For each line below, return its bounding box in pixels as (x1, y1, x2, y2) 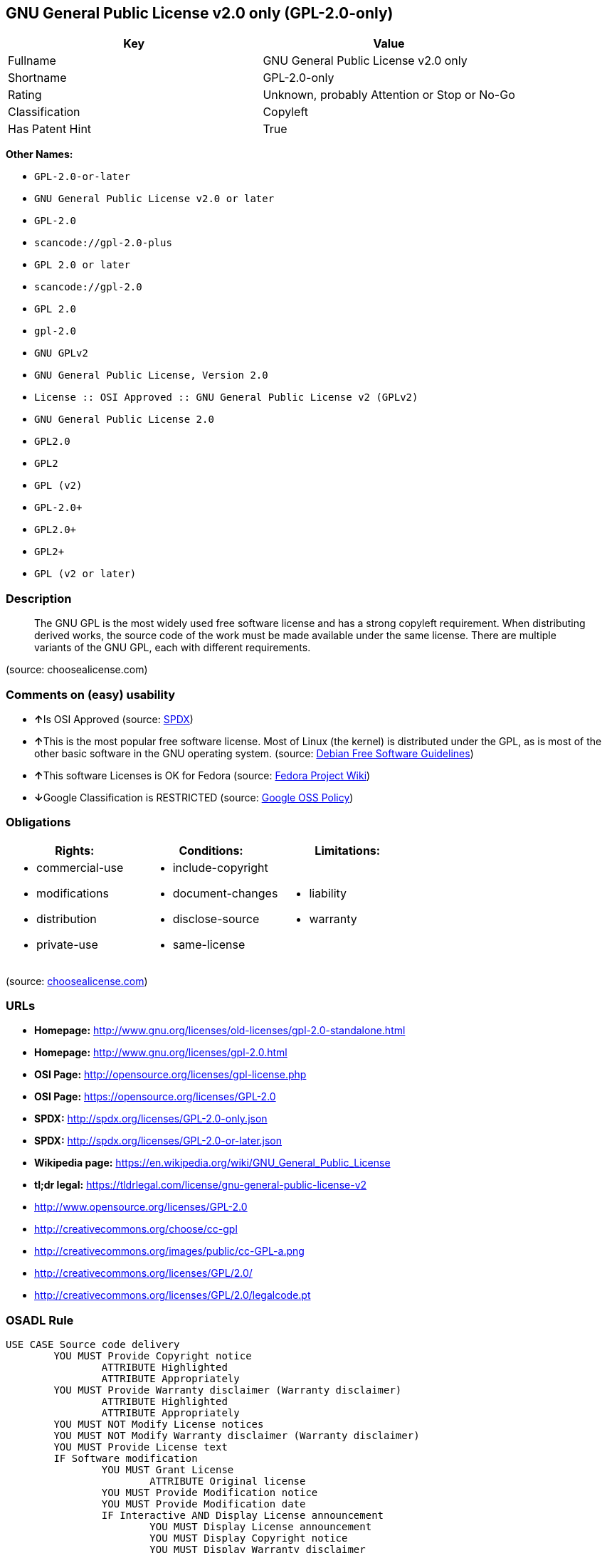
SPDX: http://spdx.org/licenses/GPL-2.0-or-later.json (34, 1135, 283, 1147)
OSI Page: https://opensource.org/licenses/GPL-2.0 (34, 1090, 276, 1103)
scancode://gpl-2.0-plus (34, 237, 172, 249)
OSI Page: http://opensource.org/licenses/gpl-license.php (34, 1068, 307, 1081)
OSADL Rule (6, 1312, 74, 1327)
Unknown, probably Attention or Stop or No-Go (263, 88, 515, 102)
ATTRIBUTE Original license (149, 1475, 306, 1488)
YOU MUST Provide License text (53, 1441, 228, 1453)
